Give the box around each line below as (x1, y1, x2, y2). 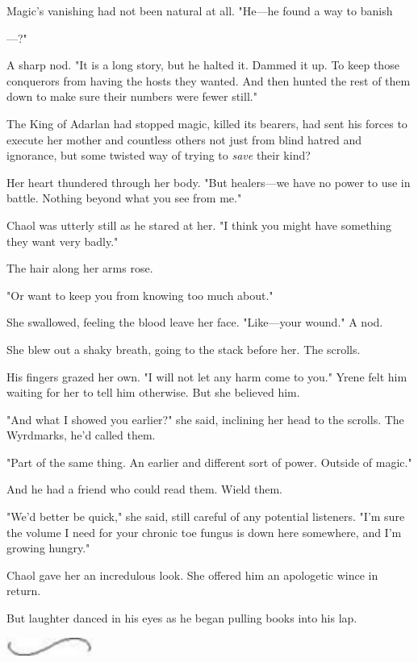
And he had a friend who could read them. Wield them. (6, 481, 282, 498)
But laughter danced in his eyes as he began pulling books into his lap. (6, 610, 357, 627)
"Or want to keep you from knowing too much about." (6, 286, 274, 303)
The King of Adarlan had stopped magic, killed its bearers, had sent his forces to (6, 114, 408, 131)
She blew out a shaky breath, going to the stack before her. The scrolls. (6, 340, 361, 357)
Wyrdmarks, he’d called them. (6, 427, 156, 443)
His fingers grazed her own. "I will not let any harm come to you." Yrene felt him (6, 368, 408, 385)
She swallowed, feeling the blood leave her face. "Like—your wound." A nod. (6, 314, 383, 331)
